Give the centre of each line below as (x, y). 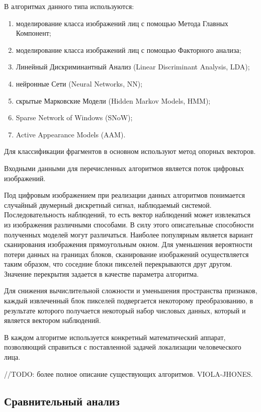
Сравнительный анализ (62, 401)
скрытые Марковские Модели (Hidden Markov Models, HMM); (113, 100)
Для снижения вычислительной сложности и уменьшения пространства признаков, (131, 291)
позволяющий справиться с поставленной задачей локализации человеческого (123, 347)
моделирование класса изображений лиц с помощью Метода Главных (122, 23)
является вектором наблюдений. (53, 320)
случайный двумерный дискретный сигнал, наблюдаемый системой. (108, 204)
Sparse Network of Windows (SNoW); (74, 117)
